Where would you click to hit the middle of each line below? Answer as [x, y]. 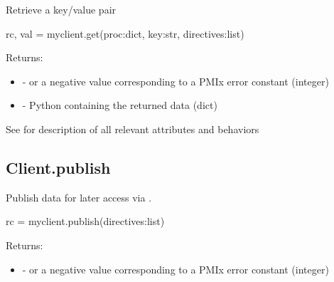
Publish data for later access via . [79, 197]
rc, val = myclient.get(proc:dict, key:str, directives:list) [125, 33]
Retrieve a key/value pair [61, 9]
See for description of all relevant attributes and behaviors [133, 129]
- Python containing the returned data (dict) [120, 105]
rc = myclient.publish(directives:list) [85, 221]
